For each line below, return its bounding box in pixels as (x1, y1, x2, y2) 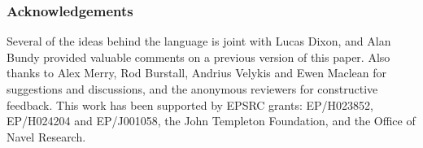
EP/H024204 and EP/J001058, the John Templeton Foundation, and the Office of (7, 112, 416, 129)
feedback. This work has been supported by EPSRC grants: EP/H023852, (7, 96, 373, 113)
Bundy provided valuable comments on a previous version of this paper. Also (7, 48, 390, 65)
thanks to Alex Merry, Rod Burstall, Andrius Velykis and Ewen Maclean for (7, 64, 387, 81)
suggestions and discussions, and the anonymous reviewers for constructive (7, 81, 378, 97)
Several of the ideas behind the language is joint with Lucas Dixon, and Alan (7, 33, 391, 50)
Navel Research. (7, 128, 86, 145)
